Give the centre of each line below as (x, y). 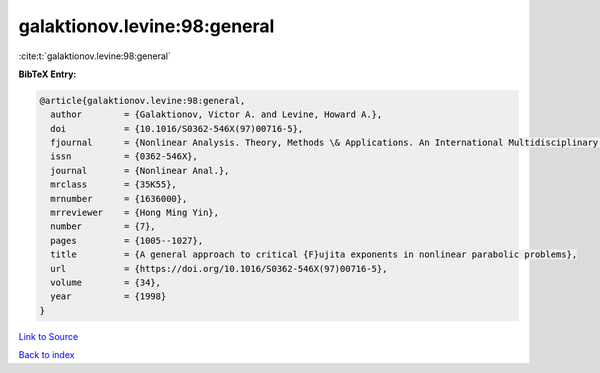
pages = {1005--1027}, (127, 240)
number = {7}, (103, 226)
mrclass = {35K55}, (113, 184)
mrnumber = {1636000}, (119, 198)
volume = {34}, (106, 282)
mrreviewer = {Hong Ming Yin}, (135, 213)
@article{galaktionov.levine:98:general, (142, 100)
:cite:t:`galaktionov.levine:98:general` (95, 56)
